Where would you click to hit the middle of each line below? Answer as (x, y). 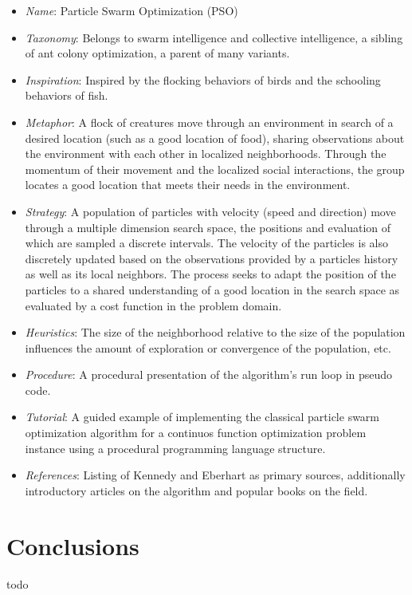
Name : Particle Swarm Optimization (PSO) (131, 10)
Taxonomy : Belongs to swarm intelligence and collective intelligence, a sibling (214, 37)
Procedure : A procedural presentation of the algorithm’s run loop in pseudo (209, 374)
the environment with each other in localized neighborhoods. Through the (206, 154)
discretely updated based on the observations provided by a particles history (212, 258)
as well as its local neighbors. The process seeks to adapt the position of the (210, 274)
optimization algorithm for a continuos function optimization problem (196, 433)
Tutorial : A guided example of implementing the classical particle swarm (202, 417)
